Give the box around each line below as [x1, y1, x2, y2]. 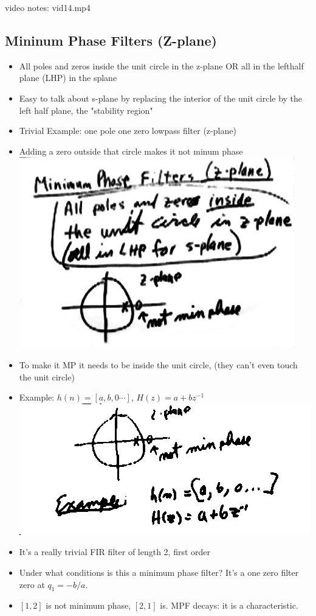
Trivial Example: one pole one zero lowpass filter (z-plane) [19, 124, 236, 137]
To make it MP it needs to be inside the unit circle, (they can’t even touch [19, 358, 298, 371]
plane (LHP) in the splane [19, 71, 117, 84]
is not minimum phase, [46, 599, 131, 612]
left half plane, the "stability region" [19, 103, 153, 116]
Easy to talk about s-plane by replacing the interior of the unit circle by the [19, 91, 303, 104]
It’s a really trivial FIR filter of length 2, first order [19, 545, 211, 558]
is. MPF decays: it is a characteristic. [160, 599, 298, 612]
